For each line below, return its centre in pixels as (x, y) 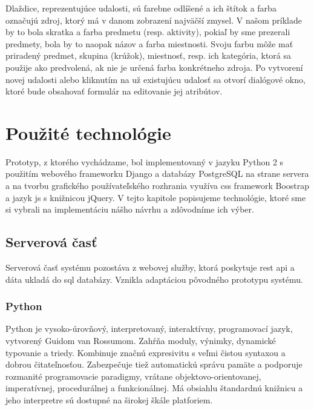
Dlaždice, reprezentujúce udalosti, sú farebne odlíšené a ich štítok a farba (141, 8)
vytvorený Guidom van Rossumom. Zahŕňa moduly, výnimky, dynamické (141, 341)
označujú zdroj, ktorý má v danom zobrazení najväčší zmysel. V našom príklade (154, 20)
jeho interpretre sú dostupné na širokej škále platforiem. (109, 400)
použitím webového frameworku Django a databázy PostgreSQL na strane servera (157, 174)
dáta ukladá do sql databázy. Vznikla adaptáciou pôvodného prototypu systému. (154, 279)
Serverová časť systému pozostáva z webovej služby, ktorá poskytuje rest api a (150, 267)
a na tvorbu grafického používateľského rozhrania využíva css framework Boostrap (158, 186)
